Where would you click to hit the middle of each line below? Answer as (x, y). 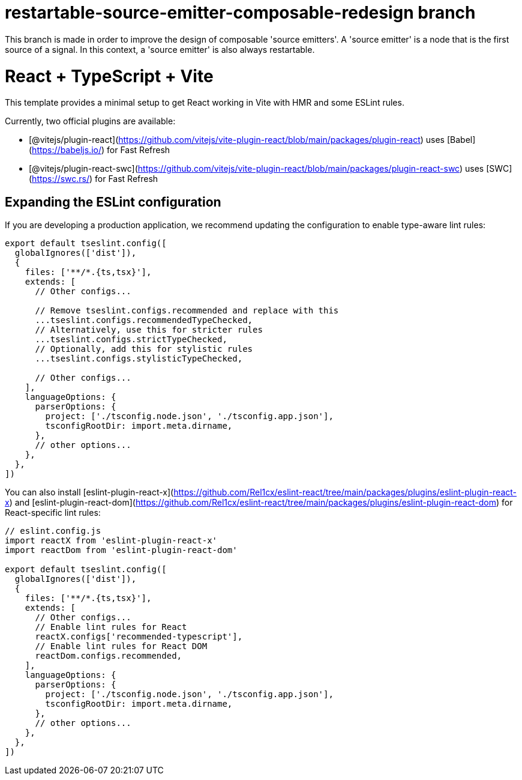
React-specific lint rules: (53, 513)
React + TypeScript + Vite (109, 76)
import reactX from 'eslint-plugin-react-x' (111, 541)
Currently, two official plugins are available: (90, 121)
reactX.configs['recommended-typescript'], (139, 637)
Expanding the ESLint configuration (113, 202)
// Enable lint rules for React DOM (121, 646)
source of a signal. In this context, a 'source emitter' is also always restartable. (160, 49)
